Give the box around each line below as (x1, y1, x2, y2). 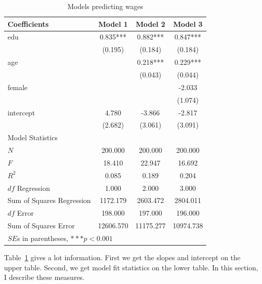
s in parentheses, (17, 232, 68, 243)
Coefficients (8, 18, 49, 29)
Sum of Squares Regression (8, 195, 91, 206)
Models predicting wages (67, 1, 144, 11)
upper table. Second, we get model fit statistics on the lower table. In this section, (4, 262, 258, 272)
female (8, 82, 28, 92)
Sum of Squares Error (8, 220, 75, 231)
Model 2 (136, 18, 165, 29)
